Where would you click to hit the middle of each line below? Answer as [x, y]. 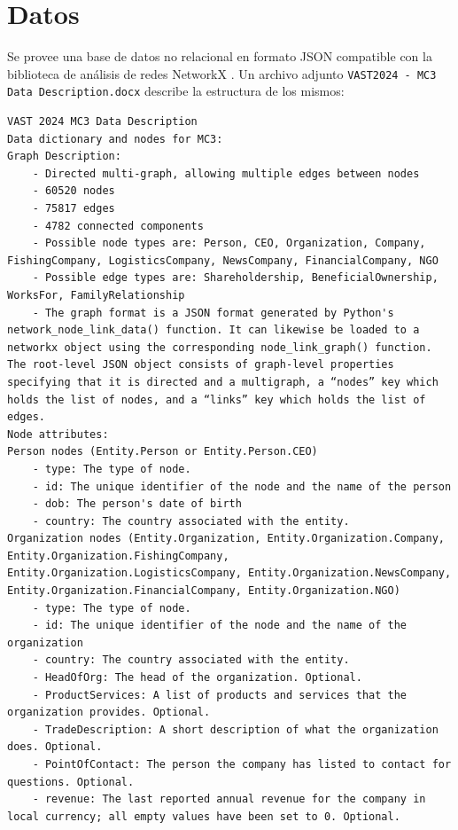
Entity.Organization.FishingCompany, [118, 556]
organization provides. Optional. [109, 713]
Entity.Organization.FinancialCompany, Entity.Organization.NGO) [204, 591]
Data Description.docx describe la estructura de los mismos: [176, 91]
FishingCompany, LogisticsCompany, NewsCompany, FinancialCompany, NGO [223, 260]
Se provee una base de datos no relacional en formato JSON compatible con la [220, 56]
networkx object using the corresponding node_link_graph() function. [220, 347]
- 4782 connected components [118, 226]
